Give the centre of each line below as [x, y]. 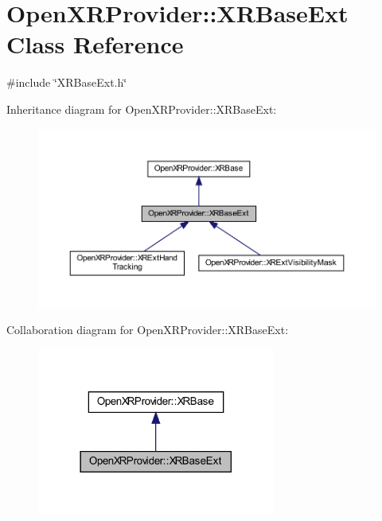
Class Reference [95, 44]
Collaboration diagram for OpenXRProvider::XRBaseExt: [148, 330]
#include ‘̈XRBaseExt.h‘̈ [67, 82]
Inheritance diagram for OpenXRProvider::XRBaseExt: [142, 109]
